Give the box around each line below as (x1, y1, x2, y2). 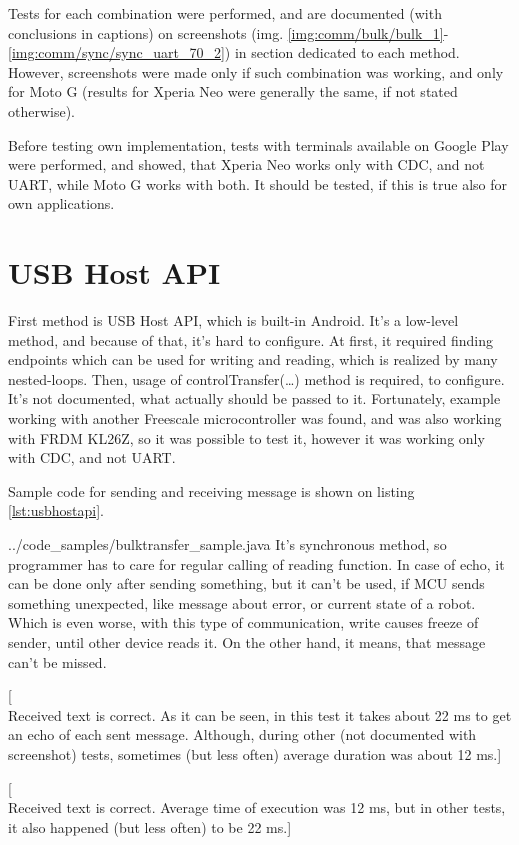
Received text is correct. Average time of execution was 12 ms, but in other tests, (8, 797, 506, 818)
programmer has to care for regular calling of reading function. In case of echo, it (8, 553, 505, 574)
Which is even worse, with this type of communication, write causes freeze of (8, 612, 479, 633)
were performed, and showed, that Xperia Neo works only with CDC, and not (8, 154, 485, 175)
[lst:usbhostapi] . (8, 500, 104, 521)
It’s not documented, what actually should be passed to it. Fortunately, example (8, 388, 501, 409)
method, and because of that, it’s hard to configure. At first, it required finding (8, 329, 494, 350)
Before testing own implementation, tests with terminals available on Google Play (8, 134, 509, 155)
